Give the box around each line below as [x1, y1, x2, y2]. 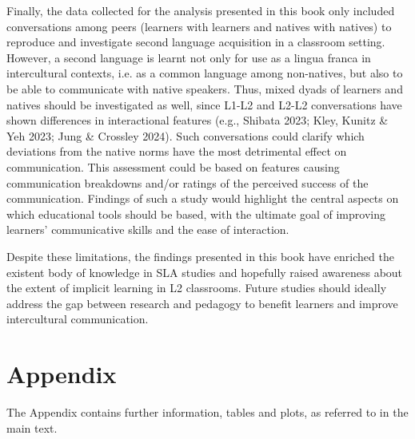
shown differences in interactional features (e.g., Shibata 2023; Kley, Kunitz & [6, 112, 389, 129]
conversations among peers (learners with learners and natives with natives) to [6, 18, 392, 34]
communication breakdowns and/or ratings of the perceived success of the [6, 174, 369, 191]
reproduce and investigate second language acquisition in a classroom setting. [6, 34, 385, 50]
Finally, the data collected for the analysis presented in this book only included [6, 2, 395, 18]
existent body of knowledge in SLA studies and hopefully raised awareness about [6, 263, 403, 280]
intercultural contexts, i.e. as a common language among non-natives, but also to [6, 65, 403, 81]
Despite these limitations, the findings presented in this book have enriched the [6, 247, 394, 264]
